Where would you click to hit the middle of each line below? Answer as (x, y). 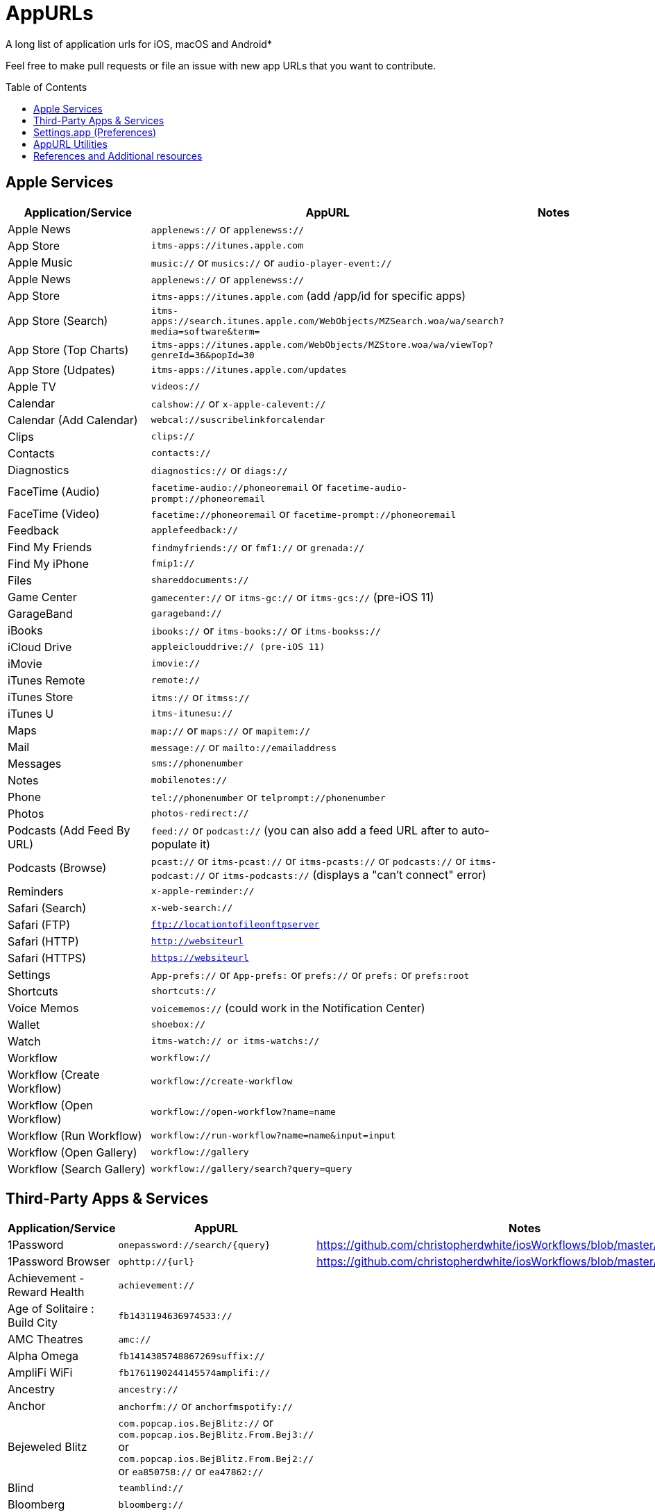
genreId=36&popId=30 (203, 355)
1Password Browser (59, 1262)
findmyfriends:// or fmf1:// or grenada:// (258, 547)
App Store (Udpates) (61, 370)
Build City (33, 1323)
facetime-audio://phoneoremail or (237, 486)
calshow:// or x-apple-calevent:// (238, 403)
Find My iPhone (49, 563)
